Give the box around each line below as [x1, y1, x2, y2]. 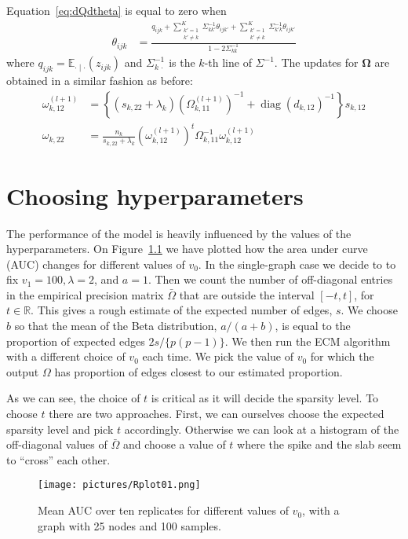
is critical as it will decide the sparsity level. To [151, 390, 379, 406]
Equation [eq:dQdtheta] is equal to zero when [6, 2, 227, 18]
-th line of [204, 54, 252, 71]
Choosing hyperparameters [6, 179, 304, 211]
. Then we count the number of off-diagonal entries [148, 271, 393, 288]
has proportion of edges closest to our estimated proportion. [54, 363, 343, 379]
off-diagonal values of [6, 436, 107, 453]
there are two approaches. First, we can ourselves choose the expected [49, 405, 384, 422]
